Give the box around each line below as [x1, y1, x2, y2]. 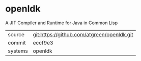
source [8, 31, 24, 38]
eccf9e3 [33, 39, 53, 46]
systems [8, 47, 28, 54]
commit [8, 39, 26, 46]
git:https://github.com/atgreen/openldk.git [33, 31, 133, 38]
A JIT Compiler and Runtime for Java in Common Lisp [5, 20, 118, 26]
